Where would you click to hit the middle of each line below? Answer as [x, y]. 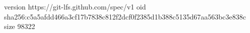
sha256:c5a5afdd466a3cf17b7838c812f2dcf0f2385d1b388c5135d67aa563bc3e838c [125, 16]
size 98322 [20, 26]
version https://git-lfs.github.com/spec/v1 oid [75, 6]
